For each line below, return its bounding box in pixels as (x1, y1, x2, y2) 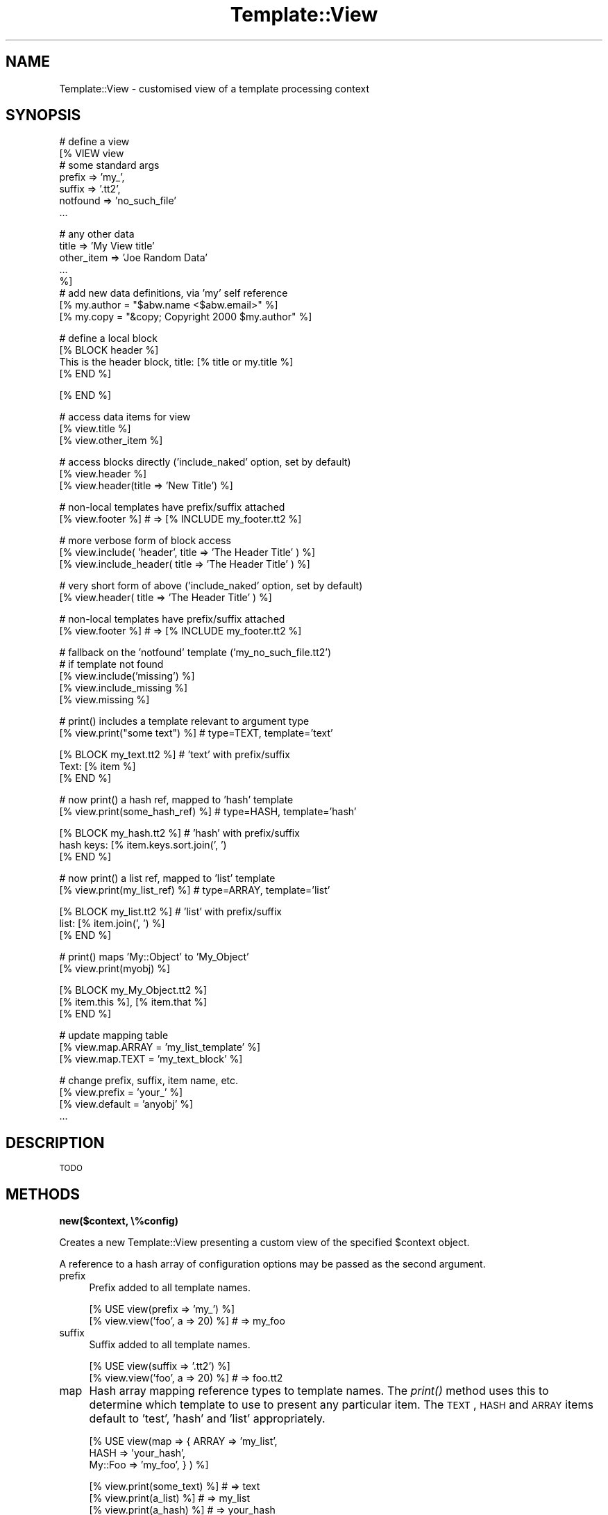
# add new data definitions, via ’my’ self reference (59, 287, 288, 300)
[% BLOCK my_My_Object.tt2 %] (59, 984, 208, 997)
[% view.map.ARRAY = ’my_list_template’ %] (59, 1041, 261, 1054)
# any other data (59, 228, 135, 240)
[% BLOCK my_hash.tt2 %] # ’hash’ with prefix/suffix (59, 827, 300, 840)
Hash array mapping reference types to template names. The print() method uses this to (89, 1384, 549, 1398)
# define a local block (59, 332, 158, 345)
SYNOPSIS (6, 106, 81, 124)
